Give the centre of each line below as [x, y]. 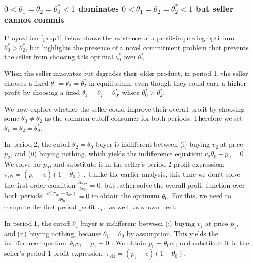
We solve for [23, 163]
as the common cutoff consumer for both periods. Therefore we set [143, 118]
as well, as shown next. [143, 207]
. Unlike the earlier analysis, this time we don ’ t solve [162, 174]
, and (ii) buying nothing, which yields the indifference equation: [106, 154]
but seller [215, 8]
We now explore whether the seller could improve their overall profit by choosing [125, 108]
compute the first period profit [50, 207]
